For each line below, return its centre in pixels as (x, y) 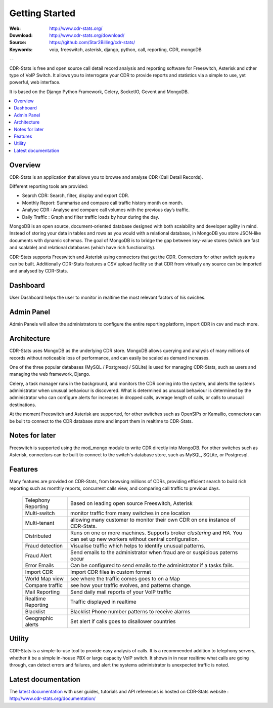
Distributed (38, 536)
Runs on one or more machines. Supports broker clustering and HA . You (156, 533)
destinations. (23, 405)
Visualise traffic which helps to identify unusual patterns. (138, 545)
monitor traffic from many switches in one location (130, 513)
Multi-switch (40, 513)
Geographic (39, 618)
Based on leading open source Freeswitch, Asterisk (131, 503)
